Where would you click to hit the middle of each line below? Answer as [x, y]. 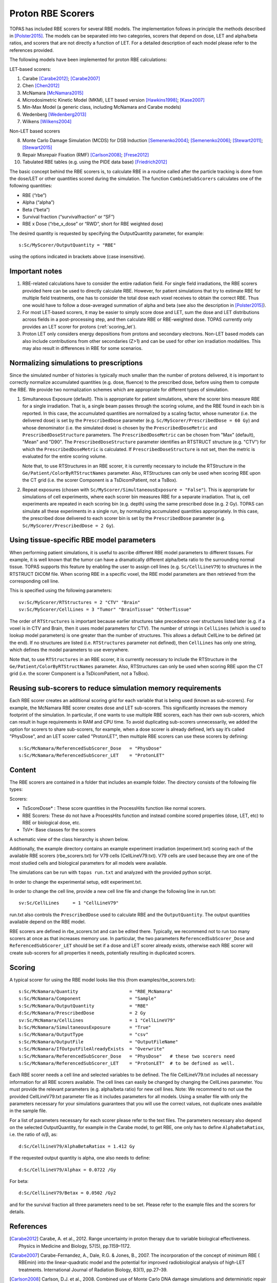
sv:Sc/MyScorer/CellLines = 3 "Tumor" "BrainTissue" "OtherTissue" [105, 610]
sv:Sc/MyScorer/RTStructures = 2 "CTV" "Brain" [80, 602]
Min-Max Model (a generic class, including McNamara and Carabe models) [102, 107]
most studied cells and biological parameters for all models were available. [88, 863]
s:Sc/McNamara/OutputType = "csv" [84, 1035]
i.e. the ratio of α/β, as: [33, 1135]
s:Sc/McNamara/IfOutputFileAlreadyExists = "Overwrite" [92, 1049]
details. [17, 1212]
